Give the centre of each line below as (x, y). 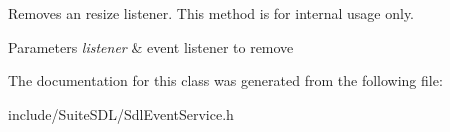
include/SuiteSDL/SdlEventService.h (121, 113)
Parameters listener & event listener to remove (151, 46)
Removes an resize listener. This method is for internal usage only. (211, 13)
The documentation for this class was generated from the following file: (225, 80)
